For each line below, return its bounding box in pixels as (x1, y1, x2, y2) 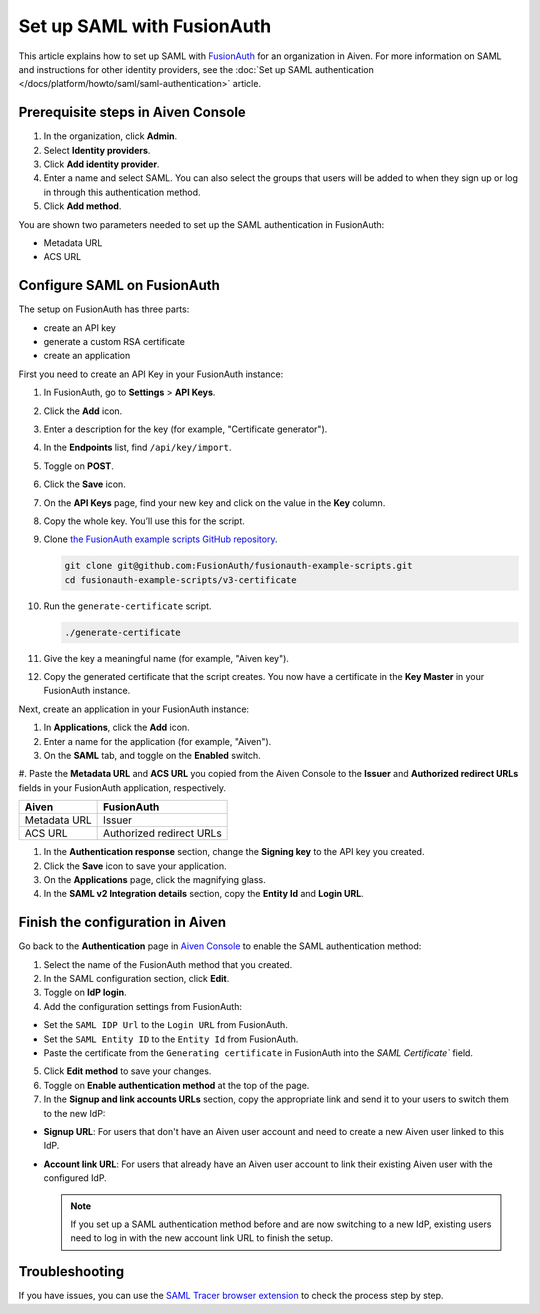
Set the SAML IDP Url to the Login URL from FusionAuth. (43, 1019, 289, 1031)
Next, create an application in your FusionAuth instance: (18, 703, 250, 715)
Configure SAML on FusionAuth (18, 277, 220, 294)
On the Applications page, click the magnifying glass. (43, 873, 266, 885)
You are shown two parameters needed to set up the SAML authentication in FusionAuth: (18, 218, 385, 230)
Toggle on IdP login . (43, 986, 127, 999)
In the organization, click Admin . (43, 130, 178, 142)
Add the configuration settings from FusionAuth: (43, 1000, 242, 1012)
